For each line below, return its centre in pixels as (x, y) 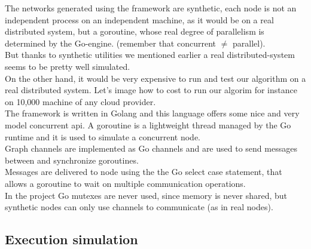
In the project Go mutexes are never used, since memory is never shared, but (146, 195)
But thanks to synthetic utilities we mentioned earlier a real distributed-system (150, 55)
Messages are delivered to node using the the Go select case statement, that (144, 172)
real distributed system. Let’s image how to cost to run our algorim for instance (151, 90)
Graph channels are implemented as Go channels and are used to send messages (151, 148)
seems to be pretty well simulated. (68, 66)
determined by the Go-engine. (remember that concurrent (111, 43)
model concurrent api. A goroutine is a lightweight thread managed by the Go (148, 124)
